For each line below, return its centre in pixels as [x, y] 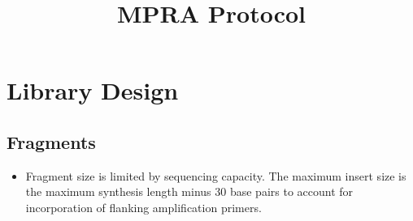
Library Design [93, 90]
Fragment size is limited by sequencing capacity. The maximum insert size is [216, 175]
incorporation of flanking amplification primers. [143, 207]
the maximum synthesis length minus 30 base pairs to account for [189, 191]
